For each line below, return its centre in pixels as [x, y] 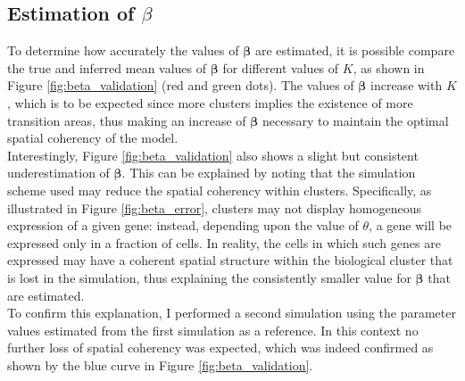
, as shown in [389, 67]
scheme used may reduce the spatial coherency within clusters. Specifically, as [220, 190]
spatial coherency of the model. [93, 138]
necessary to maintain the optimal [355, 120]
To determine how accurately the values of [123, 50]
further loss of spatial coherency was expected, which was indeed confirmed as [220, 348]
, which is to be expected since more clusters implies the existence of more [210, 102]
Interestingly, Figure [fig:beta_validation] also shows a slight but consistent [213, 155]
